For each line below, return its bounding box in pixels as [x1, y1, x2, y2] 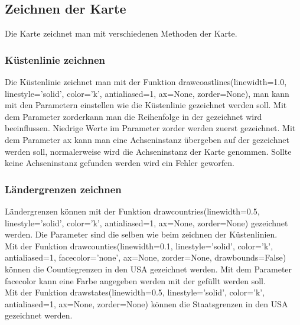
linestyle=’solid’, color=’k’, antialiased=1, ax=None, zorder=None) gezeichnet [5, 216, 288, 229]
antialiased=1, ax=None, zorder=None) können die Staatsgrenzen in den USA [5, 297, 288, 310]
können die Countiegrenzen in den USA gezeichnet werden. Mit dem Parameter [5, 262, 292, 275]
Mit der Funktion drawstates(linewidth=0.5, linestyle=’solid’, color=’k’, [5, 286, 265, 298]
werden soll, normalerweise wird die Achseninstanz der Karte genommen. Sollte [5, 145, 292, 157]
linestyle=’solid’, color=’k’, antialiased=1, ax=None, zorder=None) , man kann [5, 87, 289, 99]
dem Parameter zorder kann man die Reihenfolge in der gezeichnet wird [5, 110, 262, 122]
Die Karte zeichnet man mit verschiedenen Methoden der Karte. [5, 27, 237, 40]
